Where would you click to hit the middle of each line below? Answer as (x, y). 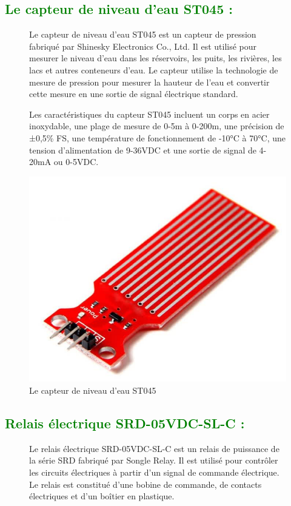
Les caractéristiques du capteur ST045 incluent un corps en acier (149, 114)
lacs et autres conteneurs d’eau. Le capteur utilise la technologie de (154, 69)
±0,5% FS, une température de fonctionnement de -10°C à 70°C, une (157, 137)
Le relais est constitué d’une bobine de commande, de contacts (145, 484)
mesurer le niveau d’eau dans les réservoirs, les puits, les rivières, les (156, 58)
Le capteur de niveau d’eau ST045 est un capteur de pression (143, 34)
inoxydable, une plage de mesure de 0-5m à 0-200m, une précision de (157, 126)
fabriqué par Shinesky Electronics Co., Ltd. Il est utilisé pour (143, 46)
